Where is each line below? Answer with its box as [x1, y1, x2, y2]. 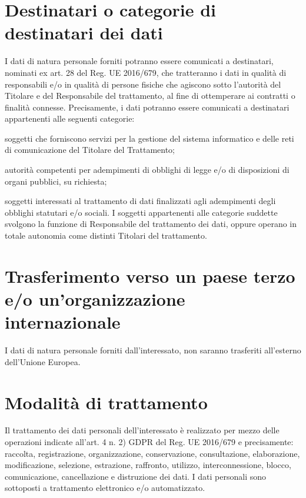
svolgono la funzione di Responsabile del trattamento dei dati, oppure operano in [5, 218, 297, 230]
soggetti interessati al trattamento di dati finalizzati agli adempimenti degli [5, 195, 276, 207]
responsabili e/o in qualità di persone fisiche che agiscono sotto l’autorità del [5, 78, 281, 90]
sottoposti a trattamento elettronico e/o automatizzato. [5, 482, 205, 494]
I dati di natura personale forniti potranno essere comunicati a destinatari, [5, 55, 274, 67]
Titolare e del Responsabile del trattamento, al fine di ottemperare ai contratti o [5, 89, 295, 102]
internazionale [5, 310, 121, 334]
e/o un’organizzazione [5, 287, 185, 310]
